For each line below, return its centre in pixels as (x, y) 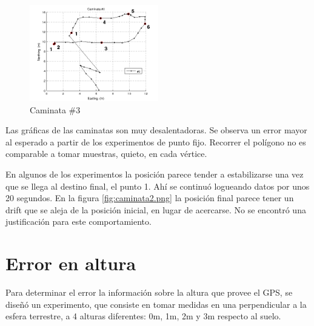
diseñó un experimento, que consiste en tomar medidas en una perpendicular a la (156, 304)
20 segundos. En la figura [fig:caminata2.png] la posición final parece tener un (150, 198)
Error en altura (71, 263)
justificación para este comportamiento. (78, 221)
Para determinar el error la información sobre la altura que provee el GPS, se (149, 292)
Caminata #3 (55, 109)
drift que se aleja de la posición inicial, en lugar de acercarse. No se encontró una (156, 209)
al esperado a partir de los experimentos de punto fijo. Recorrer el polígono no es (156, 141)
